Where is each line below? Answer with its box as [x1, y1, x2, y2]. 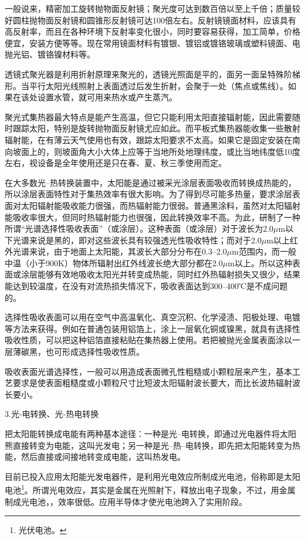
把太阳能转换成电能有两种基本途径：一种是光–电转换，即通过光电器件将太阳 [5, 428, 296, 439]
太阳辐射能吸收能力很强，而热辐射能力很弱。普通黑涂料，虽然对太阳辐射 [21, 199, 300, 211]
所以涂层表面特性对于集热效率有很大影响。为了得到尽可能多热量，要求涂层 [5, 188, 292, 200]
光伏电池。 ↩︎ [18, 524, 67, 536]
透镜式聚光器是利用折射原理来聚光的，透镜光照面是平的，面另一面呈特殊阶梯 [5, 67, 300, 80]
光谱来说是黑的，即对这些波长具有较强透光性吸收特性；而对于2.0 [12, 233, 262, 246]
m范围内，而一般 [232, 245, 296, 257]
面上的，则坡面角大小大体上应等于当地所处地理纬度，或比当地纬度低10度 [21, 145, 300, 157]
